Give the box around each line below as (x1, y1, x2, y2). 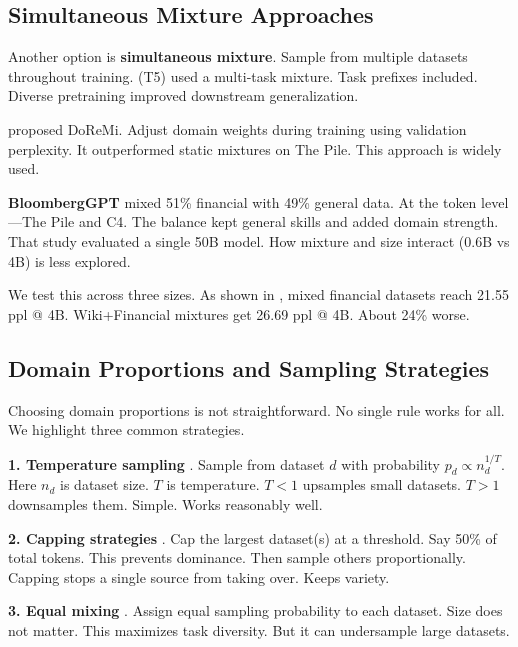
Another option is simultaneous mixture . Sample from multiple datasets (8, 46, 468, 67)
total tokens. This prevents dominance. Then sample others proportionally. (8, 547, 466, 568)
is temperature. (166, 474, 260, 495)
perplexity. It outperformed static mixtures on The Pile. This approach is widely (8, 138, 502, 159)
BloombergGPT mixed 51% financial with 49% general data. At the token (8, 191, 477, 212)
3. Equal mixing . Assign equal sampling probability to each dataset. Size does (8, 600, 503, 621)
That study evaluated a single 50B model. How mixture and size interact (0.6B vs (8, 230, 510, 251)
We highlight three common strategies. (8, 419, 245, 440)
